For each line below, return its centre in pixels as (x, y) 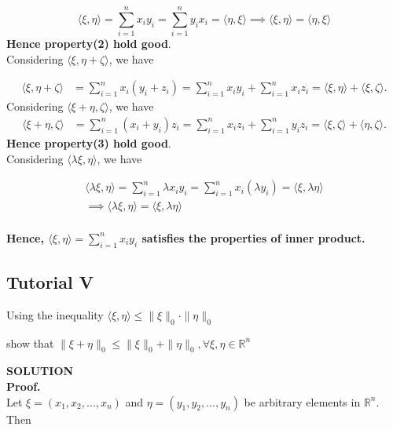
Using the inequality (55, 314)
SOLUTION (40, 371)
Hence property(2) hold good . (89, 44)
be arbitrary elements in (302, 401)
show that (30, 343)
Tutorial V (50, 282)
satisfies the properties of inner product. (253, 237)
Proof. (24, 386)
